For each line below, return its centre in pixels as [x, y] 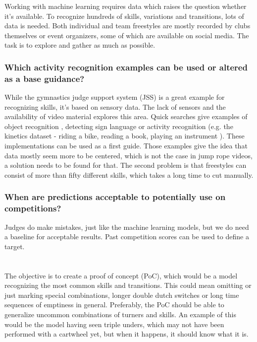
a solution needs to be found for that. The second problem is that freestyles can [126, 165]
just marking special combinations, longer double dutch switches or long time [122, 295]
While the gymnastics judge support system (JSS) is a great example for [115, 97]
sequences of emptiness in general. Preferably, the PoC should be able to [114, 305]
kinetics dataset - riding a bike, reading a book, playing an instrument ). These [125, 136]
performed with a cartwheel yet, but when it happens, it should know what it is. [127, 334]
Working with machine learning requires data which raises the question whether [126, 6]
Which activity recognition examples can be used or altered [126, 67]
